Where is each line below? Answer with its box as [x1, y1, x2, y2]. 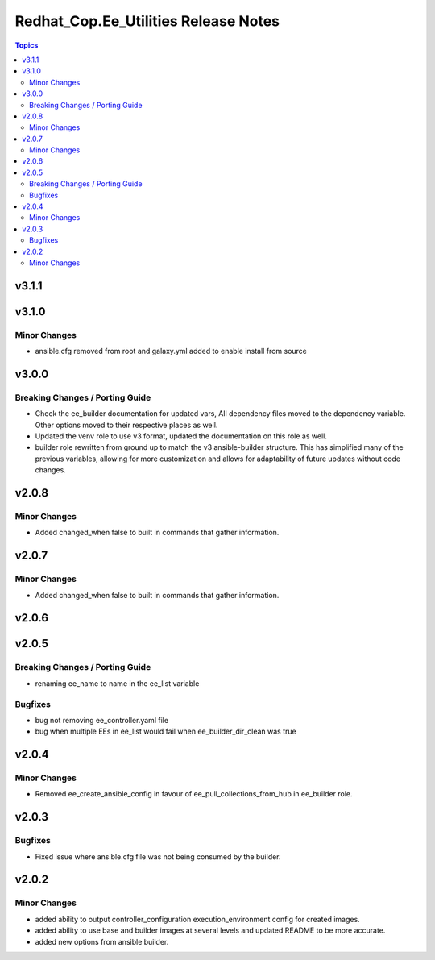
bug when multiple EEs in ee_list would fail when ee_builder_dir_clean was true [35, 726, 297, 737]
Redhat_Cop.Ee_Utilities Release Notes [14, 12, 280, 30]
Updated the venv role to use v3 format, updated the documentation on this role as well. [35, 431, 328, 441]
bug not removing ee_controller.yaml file [35, 715, 169, 725]
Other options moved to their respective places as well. [35, 420, 218, 430]
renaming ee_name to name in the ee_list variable [35, 678, 200, 688]
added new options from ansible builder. [35, 937, 169, 946]
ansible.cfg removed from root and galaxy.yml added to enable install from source [35, 347, 308, 356]
